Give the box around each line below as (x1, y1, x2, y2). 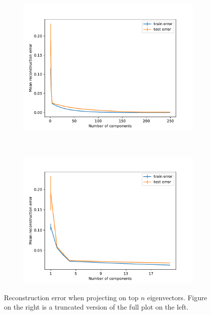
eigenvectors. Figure (147, 292, 207, 302)
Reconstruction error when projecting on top (4, 292, 139, 302)
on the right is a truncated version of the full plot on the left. (4, 302, 189, 312)
